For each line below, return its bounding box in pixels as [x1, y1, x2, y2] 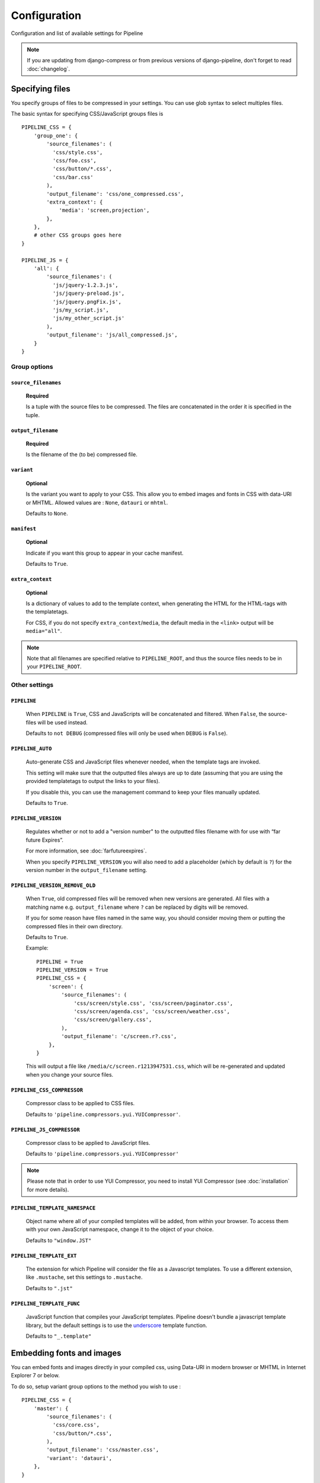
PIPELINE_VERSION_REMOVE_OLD [11, 881, 96, 889]
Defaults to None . [25, 510, 68, 517]
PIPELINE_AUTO [11, 745, 52, 752]
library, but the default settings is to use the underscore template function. [25, 1322, 207, 1329]
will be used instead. [37, 718, 88, 726]
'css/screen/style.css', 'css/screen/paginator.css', [73, 1000, 233, 1007]
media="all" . [25, 628, 62, 635]
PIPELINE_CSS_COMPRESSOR [11, 1086, 83, 1093]
